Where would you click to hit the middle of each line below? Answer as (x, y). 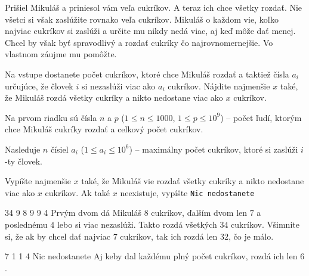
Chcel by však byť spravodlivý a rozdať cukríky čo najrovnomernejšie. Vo (139, 42)
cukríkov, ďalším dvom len (199, 213)
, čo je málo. (251, 236)
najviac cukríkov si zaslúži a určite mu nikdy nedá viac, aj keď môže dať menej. (150, 31)
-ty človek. (24, 161)
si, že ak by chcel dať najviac (58, 236)
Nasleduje (23, 149)
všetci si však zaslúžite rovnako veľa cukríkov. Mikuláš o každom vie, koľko (142, 19)
